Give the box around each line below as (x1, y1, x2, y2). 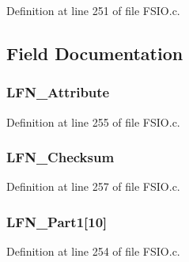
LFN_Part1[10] (6, 211, 108, 231)
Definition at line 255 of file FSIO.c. (6, 113, 180, 130)
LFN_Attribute (6, 82, 110, 102)
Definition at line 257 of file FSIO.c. (6, 178, 180, 195)
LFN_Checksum (6, 147, 115, 167)
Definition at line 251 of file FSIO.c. (6, 2, 180, 18)
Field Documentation (6, 40, 183, 65)
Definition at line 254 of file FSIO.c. (6, 243, 180, 260)
